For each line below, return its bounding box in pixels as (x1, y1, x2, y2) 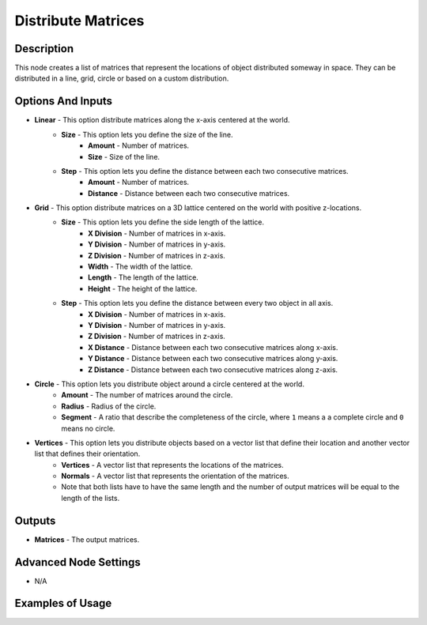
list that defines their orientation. (34, 449, 141, 458)
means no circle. (61, 424, 115, 433)
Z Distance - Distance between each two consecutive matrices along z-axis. (88, 364, 338, 375)
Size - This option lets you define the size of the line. (61, 130, 233, 139)
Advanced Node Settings (14, 555, 142, 569)
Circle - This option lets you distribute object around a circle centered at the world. (34, 379, 304, 389)
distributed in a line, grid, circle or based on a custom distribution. (14, 73, 229, 83)
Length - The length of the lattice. (88, 273, 199, 282)
